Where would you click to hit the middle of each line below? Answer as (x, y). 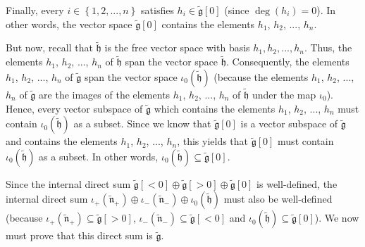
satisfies (157, 10)
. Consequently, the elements (288, 62)
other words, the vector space (69, 24)
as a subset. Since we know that (142, 123)
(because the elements (261, 76)
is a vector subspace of (289, 123)
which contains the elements (215, 108)
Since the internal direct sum (68, 183)
